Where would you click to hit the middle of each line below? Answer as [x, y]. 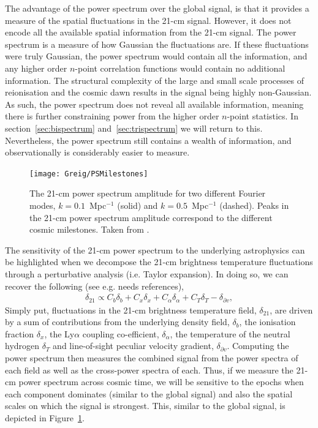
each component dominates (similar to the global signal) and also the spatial [149, 393]
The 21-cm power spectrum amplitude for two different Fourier [148, 193]
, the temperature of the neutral [230, 333]
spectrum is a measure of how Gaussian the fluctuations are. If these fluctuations [157, 44]
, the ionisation [267, 322]
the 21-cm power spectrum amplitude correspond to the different [151, 217]
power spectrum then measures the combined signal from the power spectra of [152, 357]
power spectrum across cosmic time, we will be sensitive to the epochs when [161, 382]
